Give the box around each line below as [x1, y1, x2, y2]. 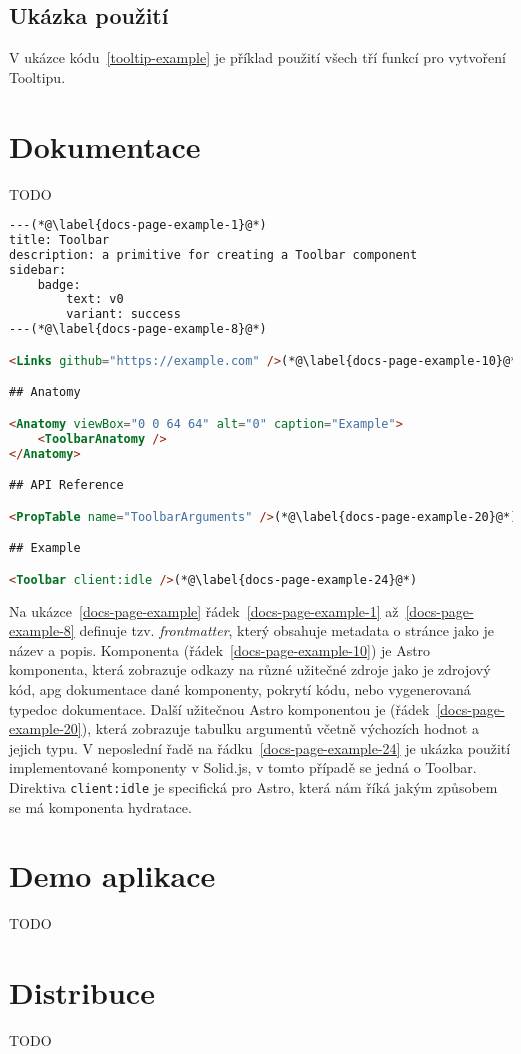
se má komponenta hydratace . [9, 796, 192, 817]
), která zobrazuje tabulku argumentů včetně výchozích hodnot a [81, 718, 479, 739]
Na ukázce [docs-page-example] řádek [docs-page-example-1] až [9, 600, 399, 621]
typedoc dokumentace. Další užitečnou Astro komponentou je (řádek [9, 698, 430, 719]
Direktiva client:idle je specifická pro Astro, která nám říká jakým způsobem [9, 776, 498, 797]
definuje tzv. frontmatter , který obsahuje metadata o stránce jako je [79, 620, 494, 641]
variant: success [66, 307, 181, 322]
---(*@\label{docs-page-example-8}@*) [9, 322, 267, 337]
